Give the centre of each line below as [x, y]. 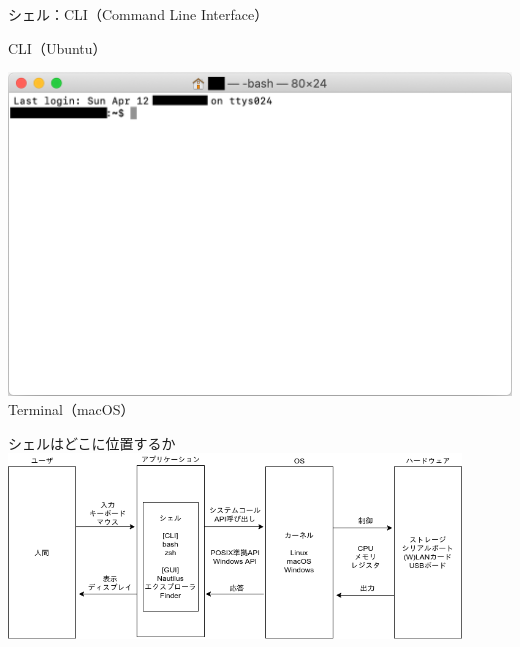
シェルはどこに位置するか [92, 442]
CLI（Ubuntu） [57, 47]
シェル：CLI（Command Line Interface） [138, 14]
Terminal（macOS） [71, 409]
